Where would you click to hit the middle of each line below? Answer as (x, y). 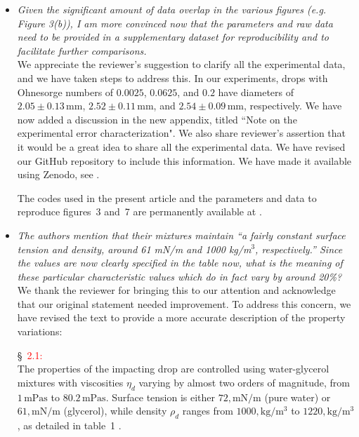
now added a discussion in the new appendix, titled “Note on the (157, 119)
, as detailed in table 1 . (69, 425)
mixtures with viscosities (70, 382)
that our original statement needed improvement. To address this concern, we (184, 303)
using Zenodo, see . (58, 174)
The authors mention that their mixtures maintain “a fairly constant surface (181, 235)
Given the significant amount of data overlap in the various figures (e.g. (172, 9)
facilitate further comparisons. (82, 50)
